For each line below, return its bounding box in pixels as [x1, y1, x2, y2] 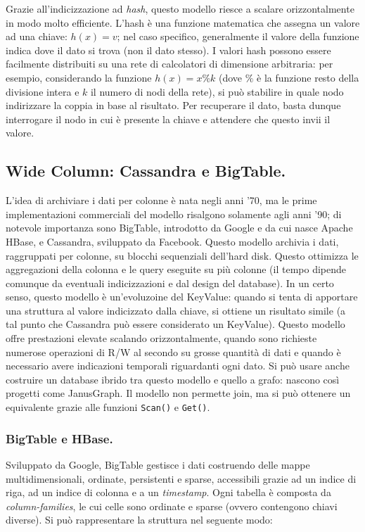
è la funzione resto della [257, 70, 359, 84]
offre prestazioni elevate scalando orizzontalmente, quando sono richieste [6, 331, 317, 346]
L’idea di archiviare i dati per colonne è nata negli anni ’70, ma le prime [6, 193, 317, 208]
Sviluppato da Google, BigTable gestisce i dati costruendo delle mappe [6, 457, 310, 471]
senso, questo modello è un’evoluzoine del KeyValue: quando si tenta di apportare [6, 289, 358, 304]
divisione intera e [6, 84, 79, 99]
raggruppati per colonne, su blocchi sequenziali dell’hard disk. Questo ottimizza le [6, 248, 359, 262]
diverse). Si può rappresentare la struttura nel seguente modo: [6, 512, 273, 527]
